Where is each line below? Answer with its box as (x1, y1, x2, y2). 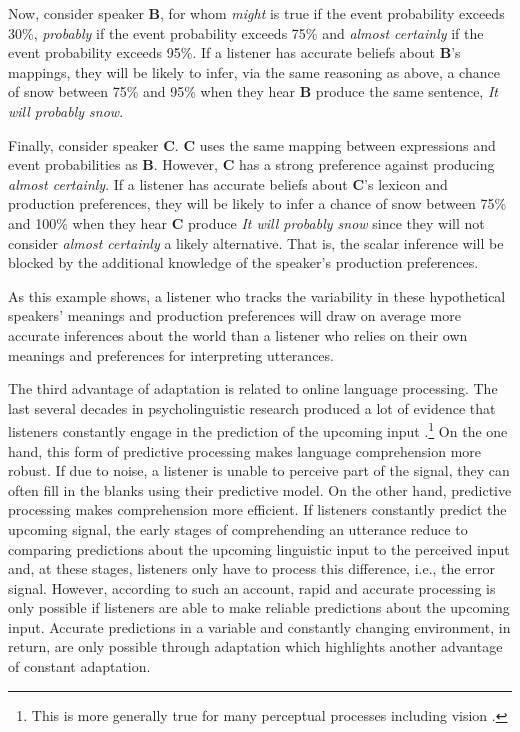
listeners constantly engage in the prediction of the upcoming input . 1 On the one (8, 418, 508, 441)
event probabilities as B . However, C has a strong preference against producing (8, 154, 495, 175)
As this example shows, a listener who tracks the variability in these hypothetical (8, 285, 506, 306)
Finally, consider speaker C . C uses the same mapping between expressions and (8, 134, 496, 155)
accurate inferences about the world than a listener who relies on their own (8, 324, 468, 345)
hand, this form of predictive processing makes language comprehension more (8, 440, 482, 461)
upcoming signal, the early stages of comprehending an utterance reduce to (8, 518, 468, 539)
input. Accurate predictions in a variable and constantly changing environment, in (8, 616, 511, 637)
